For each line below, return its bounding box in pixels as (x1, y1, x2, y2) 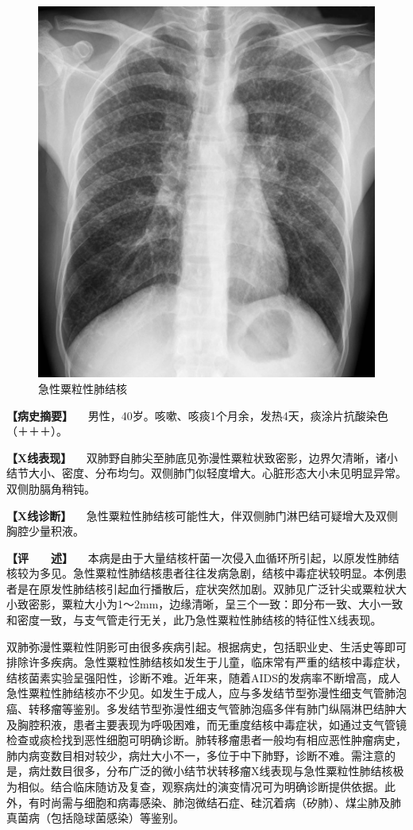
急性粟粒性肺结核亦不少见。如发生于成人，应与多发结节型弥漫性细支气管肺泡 (6, 685, 407, 701)
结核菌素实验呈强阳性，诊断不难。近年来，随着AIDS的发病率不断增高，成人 (6, 669, 401, 685)
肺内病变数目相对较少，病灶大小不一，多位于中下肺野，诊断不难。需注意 (6, 747, 384, 763)
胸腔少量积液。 (6, 523, 84, 539)
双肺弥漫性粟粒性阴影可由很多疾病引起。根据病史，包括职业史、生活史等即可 (6, 638, 407, 654)
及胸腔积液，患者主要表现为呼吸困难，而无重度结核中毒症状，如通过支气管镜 (6, 716, 407, 732)
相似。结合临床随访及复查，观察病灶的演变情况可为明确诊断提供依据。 (17, 778, 384, 794)
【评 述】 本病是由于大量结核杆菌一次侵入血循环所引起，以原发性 (6, 549, 377, 566)
